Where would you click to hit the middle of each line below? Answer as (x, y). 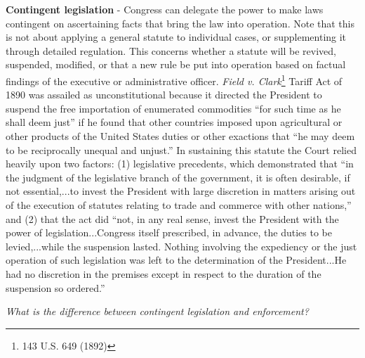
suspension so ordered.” (55, 287)
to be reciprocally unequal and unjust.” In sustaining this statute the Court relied (181, 149)
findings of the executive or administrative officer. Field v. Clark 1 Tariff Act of (174, 79)
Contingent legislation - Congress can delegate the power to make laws (165, 9)
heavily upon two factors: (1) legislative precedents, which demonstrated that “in (180, 164)
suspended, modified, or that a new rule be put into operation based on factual (176, 64)
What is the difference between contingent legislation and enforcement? (157, 311)
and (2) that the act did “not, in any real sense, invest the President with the (172, 218)
